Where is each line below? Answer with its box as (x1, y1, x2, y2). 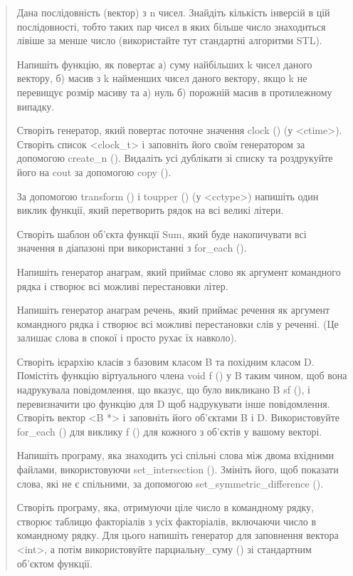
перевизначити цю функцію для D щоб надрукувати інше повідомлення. (16, 396, 330, 411)
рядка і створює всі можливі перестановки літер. (16, 278, 228, 293)
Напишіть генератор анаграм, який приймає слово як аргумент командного (16, 264, 341, 279)
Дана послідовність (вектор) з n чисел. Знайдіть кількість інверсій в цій (16, 5, 330, 19)
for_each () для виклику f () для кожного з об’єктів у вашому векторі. (16, 423, 322, 438)
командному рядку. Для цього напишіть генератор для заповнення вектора (16, 528, 339, 542)
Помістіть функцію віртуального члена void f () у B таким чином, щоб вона (16, 368, 347, 383)
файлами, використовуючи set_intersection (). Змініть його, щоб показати (16, 462, 339, 477)
